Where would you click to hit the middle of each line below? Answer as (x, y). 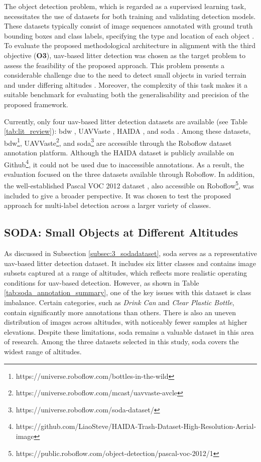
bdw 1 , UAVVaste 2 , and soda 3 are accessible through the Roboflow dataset (118, 142)
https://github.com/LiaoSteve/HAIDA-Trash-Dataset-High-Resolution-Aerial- (136, 426)
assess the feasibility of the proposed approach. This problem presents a (114, 65)
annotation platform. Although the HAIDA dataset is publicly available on (119, 152)
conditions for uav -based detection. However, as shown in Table (102, 282)
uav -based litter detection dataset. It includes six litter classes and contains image (130, 263)
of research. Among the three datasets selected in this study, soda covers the (121, 341)
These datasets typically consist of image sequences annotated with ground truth (128, 26)
